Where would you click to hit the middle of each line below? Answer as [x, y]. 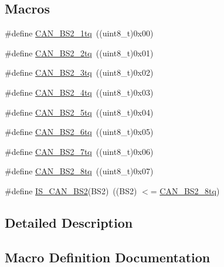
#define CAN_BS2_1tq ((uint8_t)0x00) [79, 33]
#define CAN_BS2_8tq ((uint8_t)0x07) [79, 171]
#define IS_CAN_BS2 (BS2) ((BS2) [71, 190]
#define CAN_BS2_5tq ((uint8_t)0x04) [79, 112]
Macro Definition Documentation [108, 257]
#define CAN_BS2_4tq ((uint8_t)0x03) [79, 92]
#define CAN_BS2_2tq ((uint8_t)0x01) [79, 53]
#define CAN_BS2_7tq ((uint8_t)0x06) [79, 151]
